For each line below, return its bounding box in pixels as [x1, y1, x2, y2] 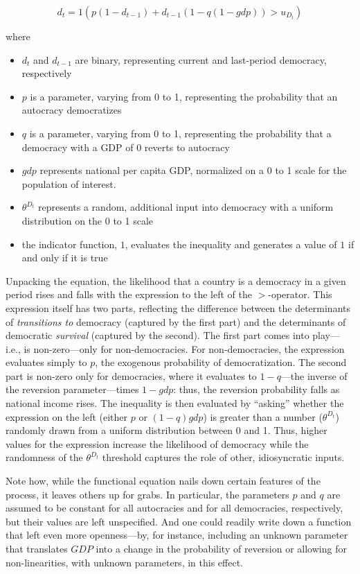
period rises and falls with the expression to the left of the [6, 287, 252, 302]
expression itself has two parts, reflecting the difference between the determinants [6, 300, 350, 315]
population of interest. [21, 176, 116, 191]
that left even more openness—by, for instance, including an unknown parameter [6, 528, 348, 542]
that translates [6, 541, 68, 555]
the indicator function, [21, 236, 118, 251]
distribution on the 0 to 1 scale [21, 213, 153, 227]
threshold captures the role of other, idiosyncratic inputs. [102, 450, 345, 464]
